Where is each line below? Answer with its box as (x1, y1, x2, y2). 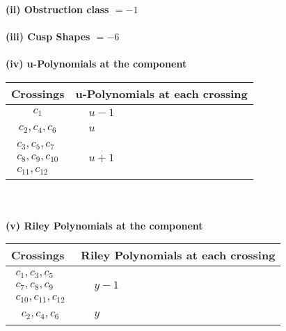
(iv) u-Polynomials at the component (6, 56, 187, 71)
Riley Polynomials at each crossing (81, 247, 276, 264)
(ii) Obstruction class (6, 2, 109, 16)
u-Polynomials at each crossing (75, 85, 248, 102)
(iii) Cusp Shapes (6, 29, 90, 44)
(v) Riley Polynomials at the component (6, 218, 203, 232)
